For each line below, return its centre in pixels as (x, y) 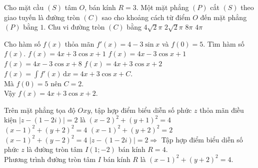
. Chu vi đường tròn (74, 27)
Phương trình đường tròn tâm (50, 159)
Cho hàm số (22, 43)
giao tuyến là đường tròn (42, 17)
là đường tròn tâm (55, 149)
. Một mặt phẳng (162, 7)
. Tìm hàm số (224, 43)
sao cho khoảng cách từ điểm (146, 17)
